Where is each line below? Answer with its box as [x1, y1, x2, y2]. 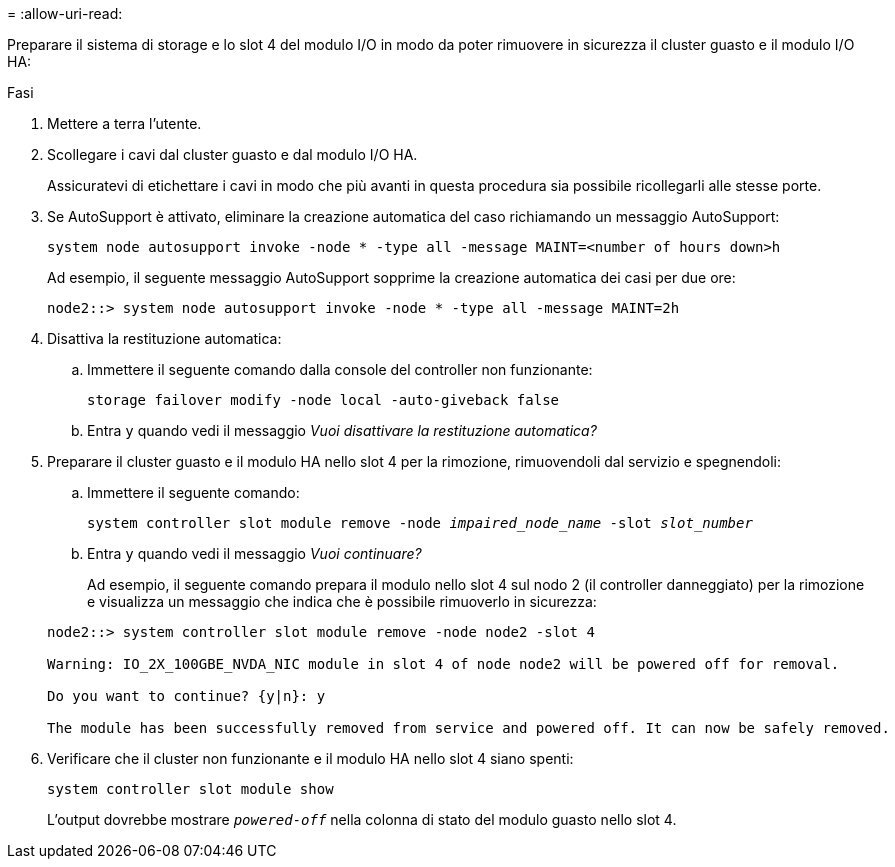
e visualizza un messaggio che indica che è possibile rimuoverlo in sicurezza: [87, 593, 597, 610]
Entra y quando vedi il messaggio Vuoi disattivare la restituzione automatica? [87, 422, 597, 439]
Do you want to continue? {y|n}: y [47, 688, 326, 704]
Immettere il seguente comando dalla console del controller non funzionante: [87, 361, 593, 378]
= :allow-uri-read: [7, 5, 123, 22]
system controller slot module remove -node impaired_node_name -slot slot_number [87, 515, 753, 531]
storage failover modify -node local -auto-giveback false [87, 392, 560, 408]
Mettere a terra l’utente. [47, 115, 202, 132]
